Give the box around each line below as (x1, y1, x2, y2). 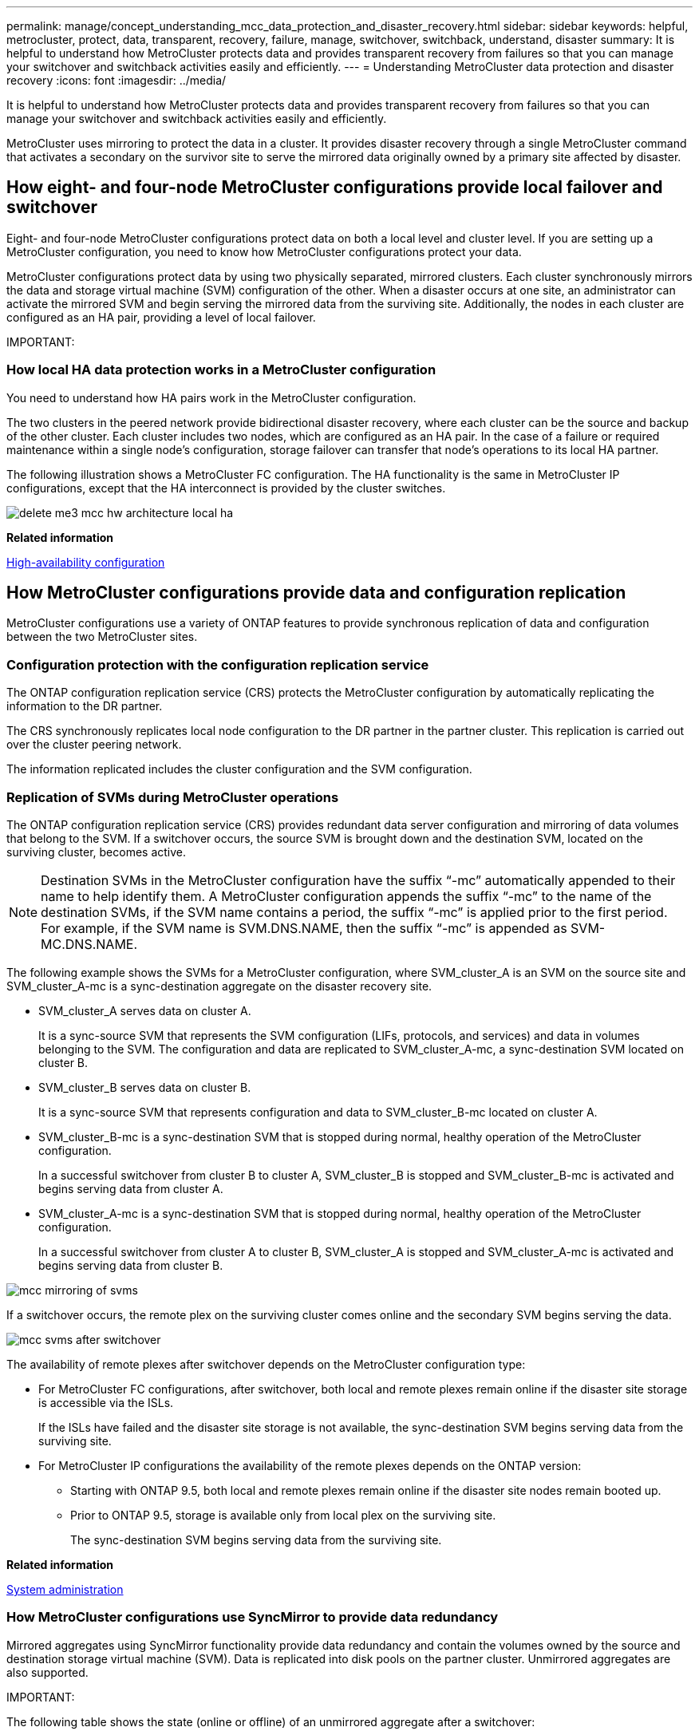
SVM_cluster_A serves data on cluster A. (38, 1003, 251, 1018)
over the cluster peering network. (6, 737, 182, 752)
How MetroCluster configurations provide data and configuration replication (6, 583, 626, 603)
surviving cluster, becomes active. (6, 844, 186, 859)
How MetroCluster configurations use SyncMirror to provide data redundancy (6, 1609, 499, 1626)
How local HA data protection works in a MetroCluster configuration (6, 362, 436, 378)
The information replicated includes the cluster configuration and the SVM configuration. (6, 762, 472, 777)
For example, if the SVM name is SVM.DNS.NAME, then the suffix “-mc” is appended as (41, 919, 567, 936)
